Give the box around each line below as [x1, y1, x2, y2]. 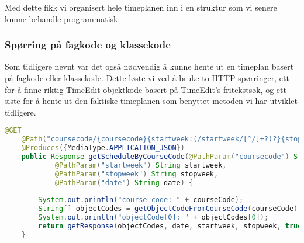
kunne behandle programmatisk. [5, 12, 120, 25]
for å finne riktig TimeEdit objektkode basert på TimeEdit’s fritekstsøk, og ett [5, 83, 286, 95]
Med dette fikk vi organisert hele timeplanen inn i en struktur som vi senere [5, 1, 277, 13]
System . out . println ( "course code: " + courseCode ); [38, 196, 244, 204]
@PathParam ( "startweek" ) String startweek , [54, 161, 227, 169]
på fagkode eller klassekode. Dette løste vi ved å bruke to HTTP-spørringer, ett [5, 72, 289, 84]
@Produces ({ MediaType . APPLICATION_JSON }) [21, 144, 185, 152]
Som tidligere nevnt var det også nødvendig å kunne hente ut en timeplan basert [5, 60, 294, 72]
